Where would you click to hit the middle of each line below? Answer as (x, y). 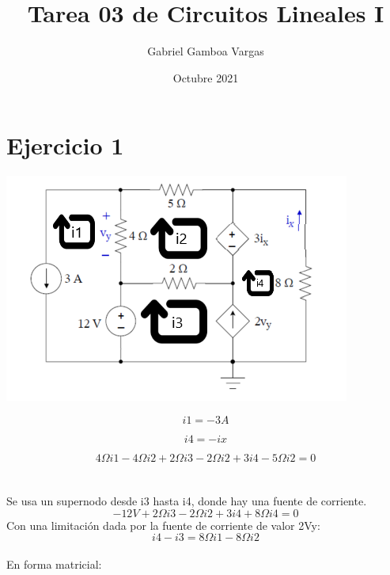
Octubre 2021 (206, 77)
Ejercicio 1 (65, 145)
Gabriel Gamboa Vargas (206, 51)
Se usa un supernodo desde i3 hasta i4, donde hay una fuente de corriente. (187, 501)
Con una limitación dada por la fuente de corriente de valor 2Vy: (163, 525)
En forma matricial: (54, 564)
